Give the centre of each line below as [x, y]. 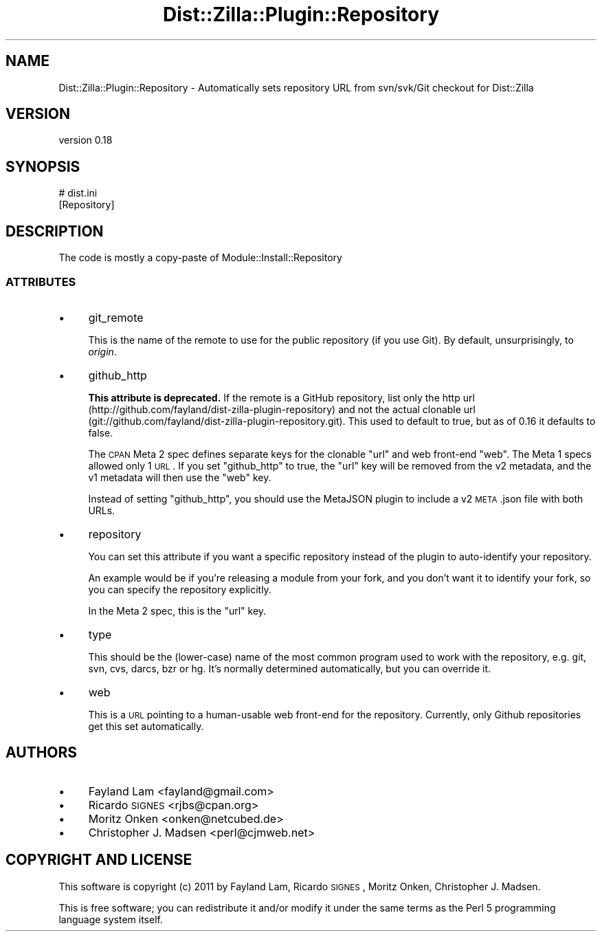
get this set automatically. [146, 726]
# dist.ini [78, 193]
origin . [102, 351]
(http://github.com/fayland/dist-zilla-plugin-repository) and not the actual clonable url [282, 409]
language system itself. [111, 919]
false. [101, 432]
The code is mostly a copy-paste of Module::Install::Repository [200, 258]
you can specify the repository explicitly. [180, 589]
